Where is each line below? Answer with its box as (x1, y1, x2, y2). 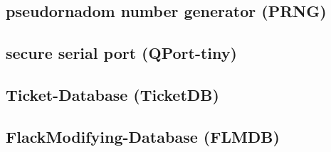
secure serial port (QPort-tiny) (6, 42, 237, 64)
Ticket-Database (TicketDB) (6, 83, 219, 105)
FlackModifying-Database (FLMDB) (6, 125, 280, 147)
